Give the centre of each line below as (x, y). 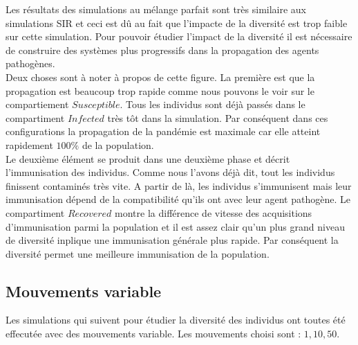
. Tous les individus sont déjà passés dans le (213, 104)
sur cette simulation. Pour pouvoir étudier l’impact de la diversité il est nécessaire (179, 36)
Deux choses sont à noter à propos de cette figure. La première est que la (160, 77)
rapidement (29, 144)
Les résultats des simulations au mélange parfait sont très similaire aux (156, 9)
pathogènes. (30, 63)
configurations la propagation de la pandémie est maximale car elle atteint (163, 131)
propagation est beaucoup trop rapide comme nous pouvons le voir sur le (160, 90)
